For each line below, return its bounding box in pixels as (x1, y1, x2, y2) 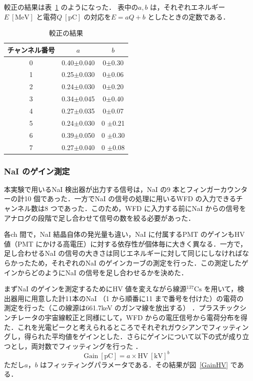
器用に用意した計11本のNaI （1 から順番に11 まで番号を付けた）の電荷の (10, 293, 244, 303)
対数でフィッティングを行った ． (38, 341, 142, 351)
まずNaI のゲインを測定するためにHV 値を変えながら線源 (4, 284, 187, 294)
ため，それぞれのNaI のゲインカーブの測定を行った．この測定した (31, 258, 242, 267)
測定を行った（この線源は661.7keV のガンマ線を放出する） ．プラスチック (4, 303, 240, 313)
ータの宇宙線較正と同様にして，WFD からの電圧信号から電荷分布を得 (24, 312, 248, 322)
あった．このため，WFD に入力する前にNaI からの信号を (64, 203, 246, 213)
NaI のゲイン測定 (4, 165, 70, 177)
